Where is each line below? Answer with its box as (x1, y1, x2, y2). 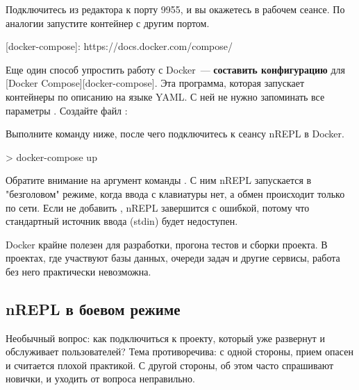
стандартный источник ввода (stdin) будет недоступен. (6, 214, 238, 228)
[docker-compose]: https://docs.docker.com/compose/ (6, 39, 233, 53)
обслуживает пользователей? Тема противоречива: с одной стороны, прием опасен (6, 344, 353, 359)
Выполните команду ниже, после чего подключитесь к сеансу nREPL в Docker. (6, 126, 344, 141)
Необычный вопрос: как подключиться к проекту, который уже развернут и (6, 330, 325, 345)
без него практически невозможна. (6, 264, 151, 278)
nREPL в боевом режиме (6, 298, 181, 319)
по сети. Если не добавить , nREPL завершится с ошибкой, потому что (6, 200, 310, 214)
